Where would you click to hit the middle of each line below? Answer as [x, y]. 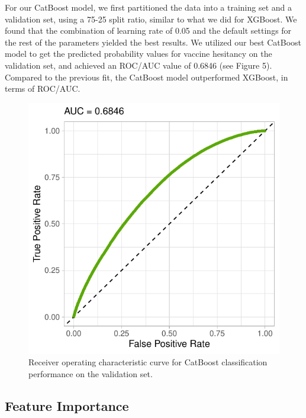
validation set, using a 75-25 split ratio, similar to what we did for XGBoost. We [151, 19]
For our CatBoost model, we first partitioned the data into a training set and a [149, 7]
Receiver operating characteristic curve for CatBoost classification [148, 362]
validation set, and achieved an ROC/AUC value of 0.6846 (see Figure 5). [138, 65]
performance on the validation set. [91, 373]
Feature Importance [67, 405]
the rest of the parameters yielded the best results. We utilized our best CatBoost [153, 42]
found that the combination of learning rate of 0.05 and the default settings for [148, 30]
